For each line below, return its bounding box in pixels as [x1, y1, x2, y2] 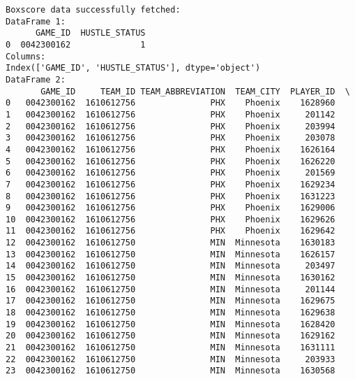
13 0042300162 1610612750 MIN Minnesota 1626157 [6, 249, 335, 259]
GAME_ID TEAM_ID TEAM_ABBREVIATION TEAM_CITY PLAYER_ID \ [40, 86, 350, 96]
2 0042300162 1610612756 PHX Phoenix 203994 [6, 121, 335, 131]
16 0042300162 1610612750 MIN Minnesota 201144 [6, 284, 335, 294]
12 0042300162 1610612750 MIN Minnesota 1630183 [6, 238, 335, 248]
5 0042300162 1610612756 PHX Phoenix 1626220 [6, 156, 335, 166]
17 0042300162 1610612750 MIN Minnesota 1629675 [6, 296, 335, 306]
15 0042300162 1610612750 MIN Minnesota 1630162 [6, 273, 335, 283]
